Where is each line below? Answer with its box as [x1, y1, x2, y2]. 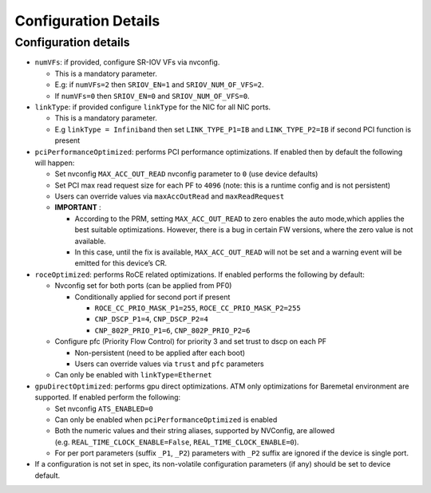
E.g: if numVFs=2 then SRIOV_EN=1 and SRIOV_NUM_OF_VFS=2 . [54, 80, 264, 89]
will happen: [34, 158, 75, 168]
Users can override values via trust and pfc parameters [74, 359, 264, 369]
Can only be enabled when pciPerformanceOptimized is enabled [54, 415, 278, 424]
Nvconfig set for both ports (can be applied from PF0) [54, 281, 232, 290]
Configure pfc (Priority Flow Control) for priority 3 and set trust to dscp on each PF [54, 337, 327, 346]
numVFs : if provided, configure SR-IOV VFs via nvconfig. [34, 57, 220, 67]
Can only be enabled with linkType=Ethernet [54, 370, 212, 380]
